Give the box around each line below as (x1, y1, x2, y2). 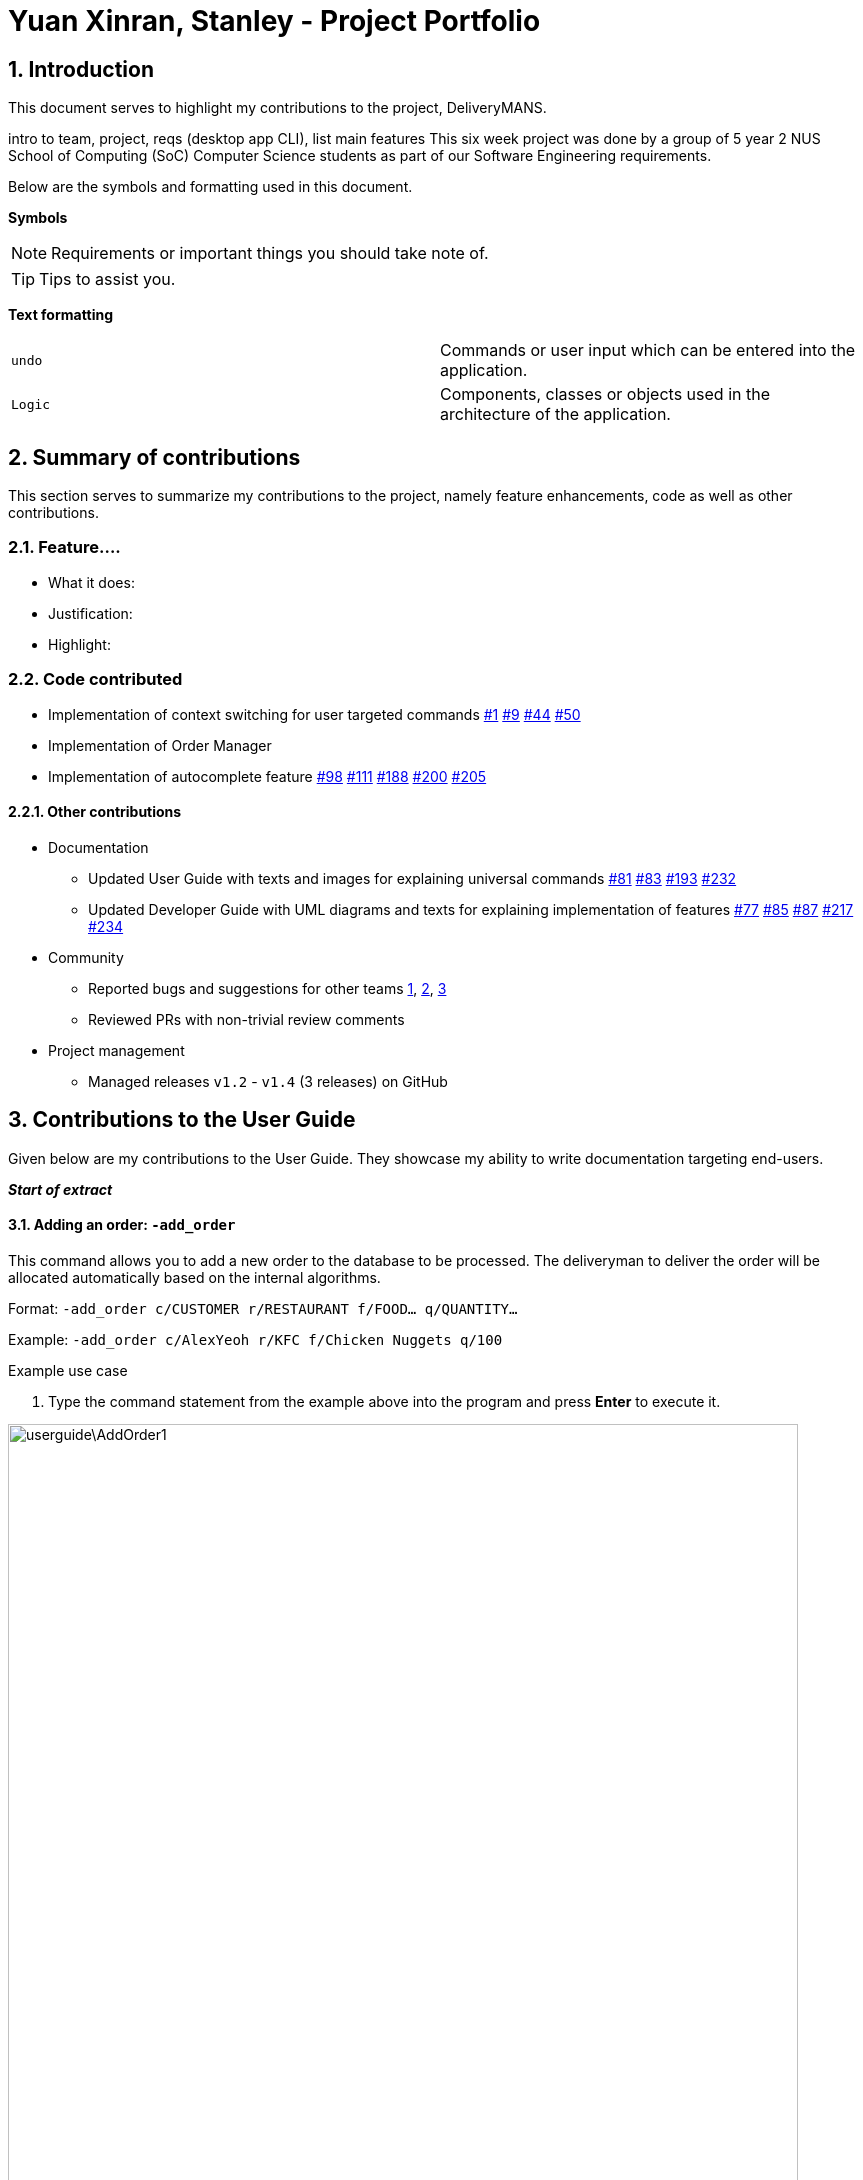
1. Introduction (8, 56, 154, 82)
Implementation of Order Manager (48, 736, 272, 754)
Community (48, 948, 124, 966)
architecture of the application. (440, 404, 671, 425)
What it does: (48, 573, 135, 591)
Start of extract (8, 1180, 113, 1198)
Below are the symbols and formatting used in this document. (8, 178, 413, 196)
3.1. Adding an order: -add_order (8, 1216, 236, 1234)
